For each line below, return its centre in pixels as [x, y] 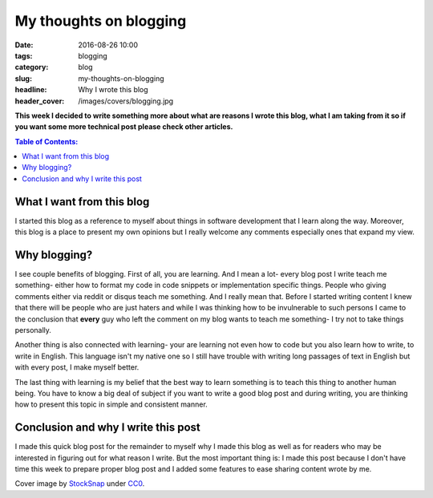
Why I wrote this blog [113, 90]
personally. [33, 330]
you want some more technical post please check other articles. [124, 127]
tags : [24, 55]
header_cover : [40, 101]
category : [32, 67]
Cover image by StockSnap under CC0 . [80, 484]
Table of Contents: [47, 141]
